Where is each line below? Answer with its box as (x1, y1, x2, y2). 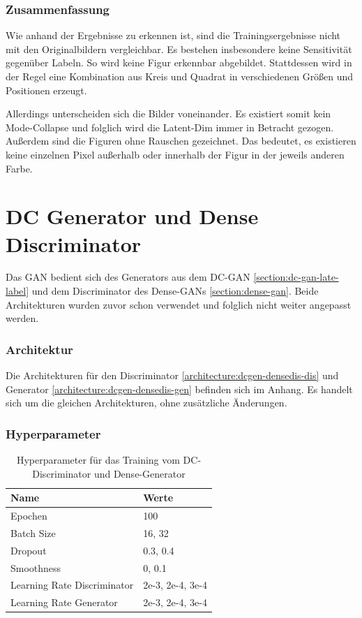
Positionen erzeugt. (6, 82, 87, 97)
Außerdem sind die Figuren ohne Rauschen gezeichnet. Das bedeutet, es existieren (6, 133, 356, 148)
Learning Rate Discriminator (10, 577, 134, 592)
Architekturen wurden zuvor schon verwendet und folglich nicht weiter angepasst (6, 297, 352, 311)
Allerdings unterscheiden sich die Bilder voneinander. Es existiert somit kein (6, 106, 331, 121)
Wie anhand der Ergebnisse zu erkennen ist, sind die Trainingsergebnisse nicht (6, 28, 341, 43)
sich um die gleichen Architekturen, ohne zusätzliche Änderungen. (6, 395, 287, 410)
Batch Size (10, 525, 56, 540)
